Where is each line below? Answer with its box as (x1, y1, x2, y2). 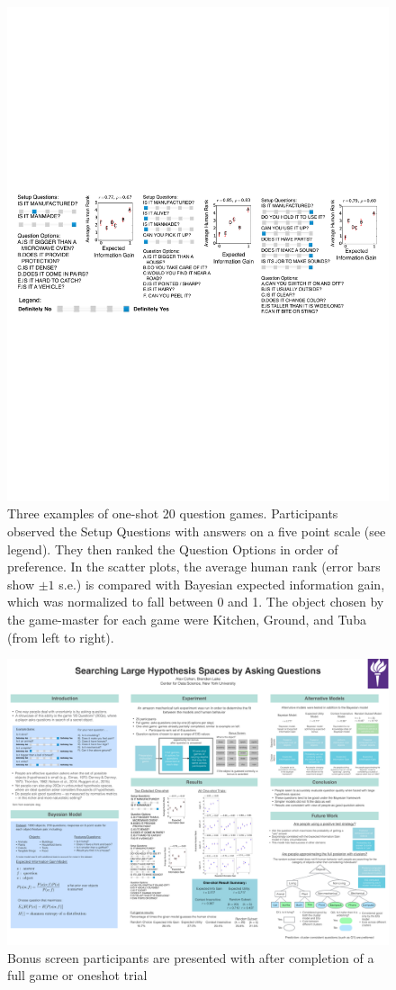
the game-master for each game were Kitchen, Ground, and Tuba (7, 610, 366, 629)
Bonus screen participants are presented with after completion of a (7, 948, 374, 967)
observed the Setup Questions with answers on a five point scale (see (7, 522, 386, 541)
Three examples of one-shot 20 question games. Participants (7, 504, 338, 523)
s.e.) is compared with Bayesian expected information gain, (58, 574, 385, 593)
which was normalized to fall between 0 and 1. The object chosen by (7, 592, 384, 611)
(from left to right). (7, 627, 114, 646)
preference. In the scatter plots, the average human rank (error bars (7, 557, 381, 576)
